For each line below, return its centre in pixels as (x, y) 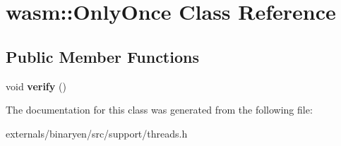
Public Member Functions (102, 56)
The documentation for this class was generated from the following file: (159, 110)
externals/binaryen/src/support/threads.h (97, 133)
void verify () (36, 86)
